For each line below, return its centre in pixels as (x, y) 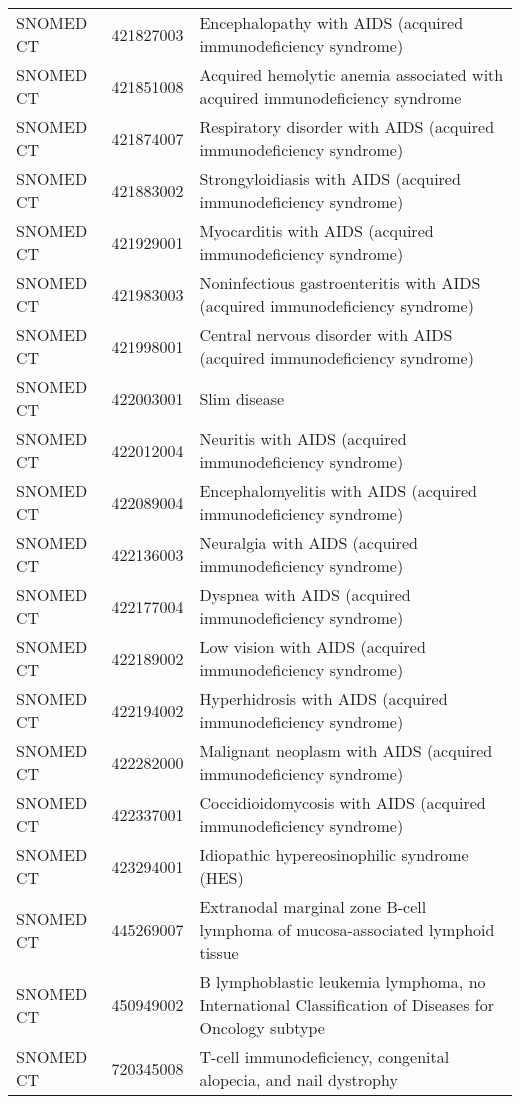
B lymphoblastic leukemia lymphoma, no (342, 981)
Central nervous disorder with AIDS (326, 334)
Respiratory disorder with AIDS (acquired (347, 126)
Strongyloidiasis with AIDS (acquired (330, 178)
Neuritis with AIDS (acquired (303, 438)
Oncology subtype (262, 1027)
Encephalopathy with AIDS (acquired (331, 22)
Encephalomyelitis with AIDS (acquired (338, 490)
